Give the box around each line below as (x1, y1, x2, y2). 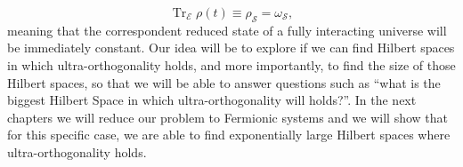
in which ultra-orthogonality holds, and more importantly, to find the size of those (7, 55, 456, 74)
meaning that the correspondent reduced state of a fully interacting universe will (7, 20, 447, 39)
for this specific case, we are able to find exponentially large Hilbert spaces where (7, 125, 451, 144)
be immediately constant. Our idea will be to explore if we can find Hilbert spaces (7, 38, 455, 57)
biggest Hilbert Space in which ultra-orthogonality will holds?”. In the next (7, 91, 417, 109)
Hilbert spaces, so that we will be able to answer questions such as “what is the (7, 73, 441, 91)
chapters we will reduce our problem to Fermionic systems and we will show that (7, 107, 448, 126)
